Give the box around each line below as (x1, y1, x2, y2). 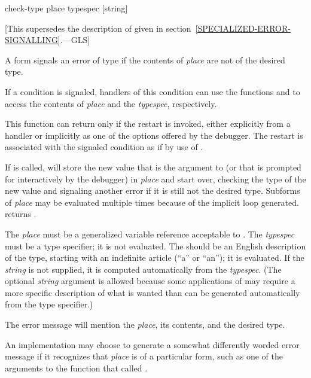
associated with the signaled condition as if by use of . (5, 141, 203, 153)
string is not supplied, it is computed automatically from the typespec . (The (5, 263, 282, 275)
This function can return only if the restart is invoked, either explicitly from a (5, 117, 291, 130)
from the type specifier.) (5, 298, 93, 310)
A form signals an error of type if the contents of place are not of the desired (5, 53, 285, 66)
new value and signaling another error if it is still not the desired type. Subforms (5, 184, 300, 197)
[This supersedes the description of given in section (5, 22, 191, 34)
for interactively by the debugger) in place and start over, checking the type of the (5, 172, 306, 185)
